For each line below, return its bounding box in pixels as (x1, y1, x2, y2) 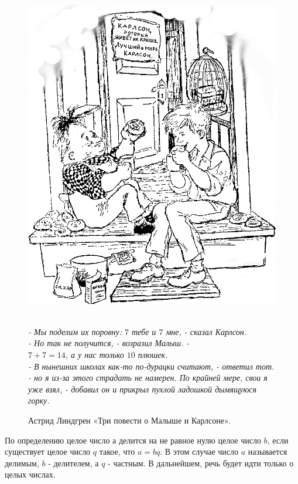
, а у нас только (65, 348, 124, 360)
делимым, (5, 456, 39, 469)
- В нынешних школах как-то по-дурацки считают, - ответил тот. (28, 360, 275, 372)
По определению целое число (5, 434, 110, 446)
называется (248, 445, 287, 458)
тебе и (131, 325, 156, 337)
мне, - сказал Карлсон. (166, 325, 246, 337)
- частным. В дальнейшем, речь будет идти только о (108, 456, 294, 469)
